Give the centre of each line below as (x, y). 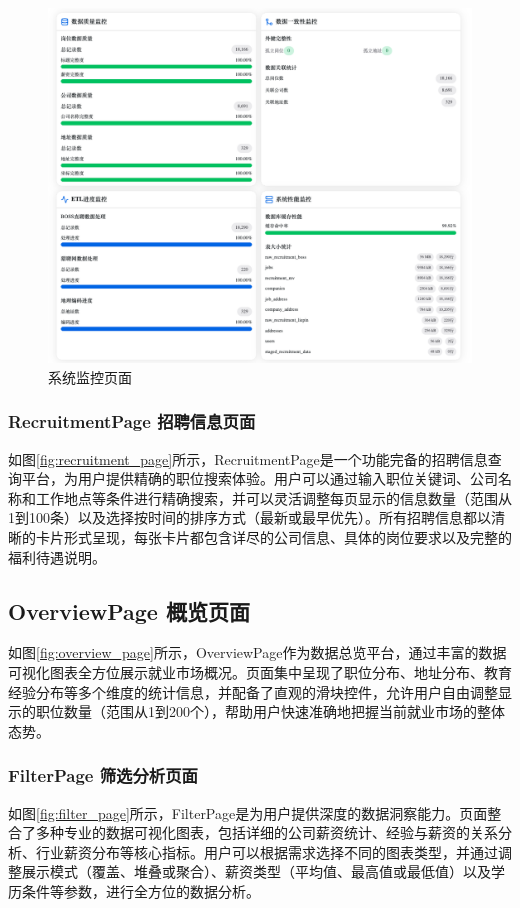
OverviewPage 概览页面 (129, 610)
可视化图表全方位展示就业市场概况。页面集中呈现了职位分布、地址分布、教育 (260, 672)
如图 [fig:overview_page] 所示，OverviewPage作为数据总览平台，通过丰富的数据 (257, 652)
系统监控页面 (90, 376)
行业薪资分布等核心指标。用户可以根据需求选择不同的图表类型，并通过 (266, 851)
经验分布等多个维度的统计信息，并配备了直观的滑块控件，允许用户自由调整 (253, 691)
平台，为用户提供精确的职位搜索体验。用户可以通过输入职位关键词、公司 (259, 478)
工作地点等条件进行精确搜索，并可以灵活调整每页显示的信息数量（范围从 (273, 497)
